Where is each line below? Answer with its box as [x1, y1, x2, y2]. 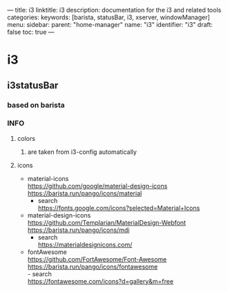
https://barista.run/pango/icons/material [27, 189, 142, 197]
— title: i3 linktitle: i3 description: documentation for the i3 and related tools [7, 6, 222, 14]
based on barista [7, 100, 66, 110]
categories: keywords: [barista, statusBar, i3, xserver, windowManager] [7, 13, 211, 21]
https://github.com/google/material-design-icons [27, 182, 168, 190]
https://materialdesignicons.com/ [37, 240, 133, 249]
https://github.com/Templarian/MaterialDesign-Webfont [27, 218, 187, 226]
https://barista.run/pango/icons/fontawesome [27, 262, 158, 271]
